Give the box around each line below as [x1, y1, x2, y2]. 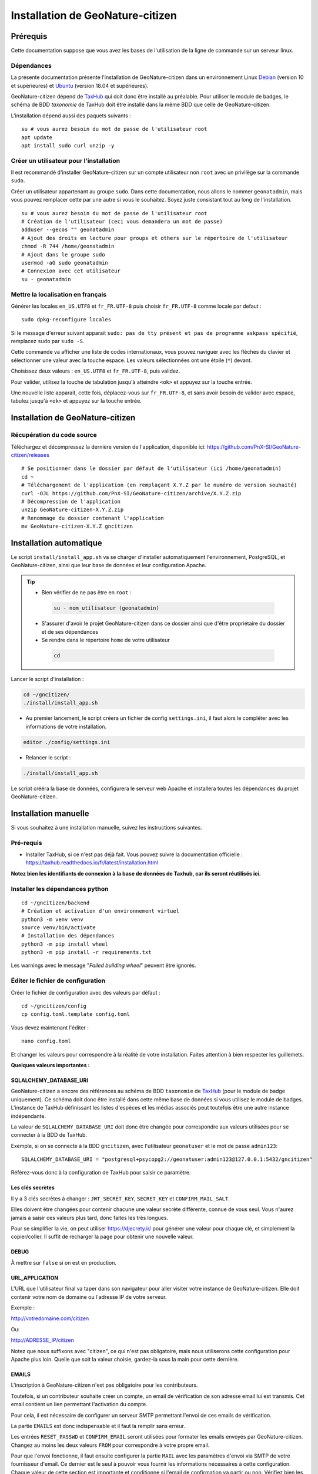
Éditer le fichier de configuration [11, 976, 106, 985]
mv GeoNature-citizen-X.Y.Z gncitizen [21, 523, 133, 530]
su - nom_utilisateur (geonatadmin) [53, 605, 160, 611]
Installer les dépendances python [11, 884, 109, 893]
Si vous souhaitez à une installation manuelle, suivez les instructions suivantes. [11, 824, 202, 831]
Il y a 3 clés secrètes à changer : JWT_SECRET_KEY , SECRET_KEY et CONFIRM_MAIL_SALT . [11, 1195, 230, 1202]
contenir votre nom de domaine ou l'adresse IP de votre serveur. [11, 1293, 167, 1300]
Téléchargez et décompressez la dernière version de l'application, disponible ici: [11, 443, 206, 450]
